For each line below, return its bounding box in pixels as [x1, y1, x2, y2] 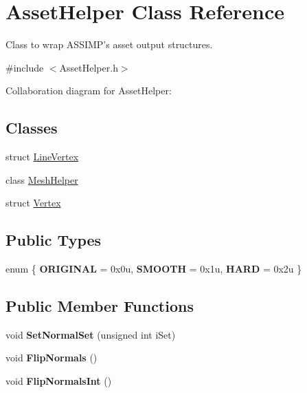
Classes [5, 117, 58, 138]
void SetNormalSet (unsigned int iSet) [5, 327, 176, 341]
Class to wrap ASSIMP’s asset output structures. [5, 37, 213, 52]
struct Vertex [5, 195, 61, 210]
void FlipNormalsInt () [5, 374, 112, 388]
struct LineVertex [5, 149, 79, 164]
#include [5, 60, 44, 74]
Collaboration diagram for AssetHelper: [5, 83, 172, 98]
